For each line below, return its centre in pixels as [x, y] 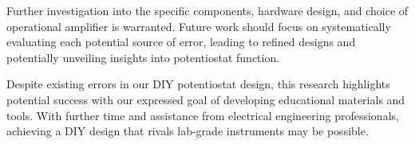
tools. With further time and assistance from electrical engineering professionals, [203, 115]
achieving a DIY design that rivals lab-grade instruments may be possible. [188, 131]
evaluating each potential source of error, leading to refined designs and [181, 42]
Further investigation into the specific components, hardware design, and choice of [207, 10]
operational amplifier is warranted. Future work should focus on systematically [199, 26]
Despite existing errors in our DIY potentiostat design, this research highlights [198, 84]
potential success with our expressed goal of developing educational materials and [206, 99]
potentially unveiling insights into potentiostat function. [143, 57]
